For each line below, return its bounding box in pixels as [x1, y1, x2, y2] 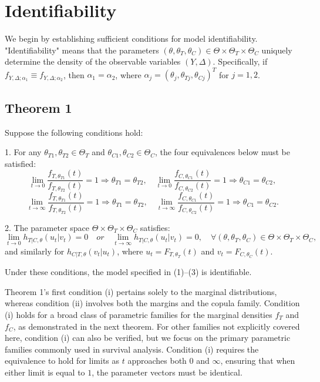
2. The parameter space [5, 221, 90, 233]
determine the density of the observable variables [5, 55, 181, 68]
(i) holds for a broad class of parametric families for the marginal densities [5, 308, 272, 320]
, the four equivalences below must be [154, 146, 290, 158]
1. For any [5, 146, 42, 158]
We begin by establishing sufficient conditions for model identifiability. [5, 32, 258, 45]
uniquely [261, 43, 292, 56]
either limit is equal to [5, 366, 85, 378]
